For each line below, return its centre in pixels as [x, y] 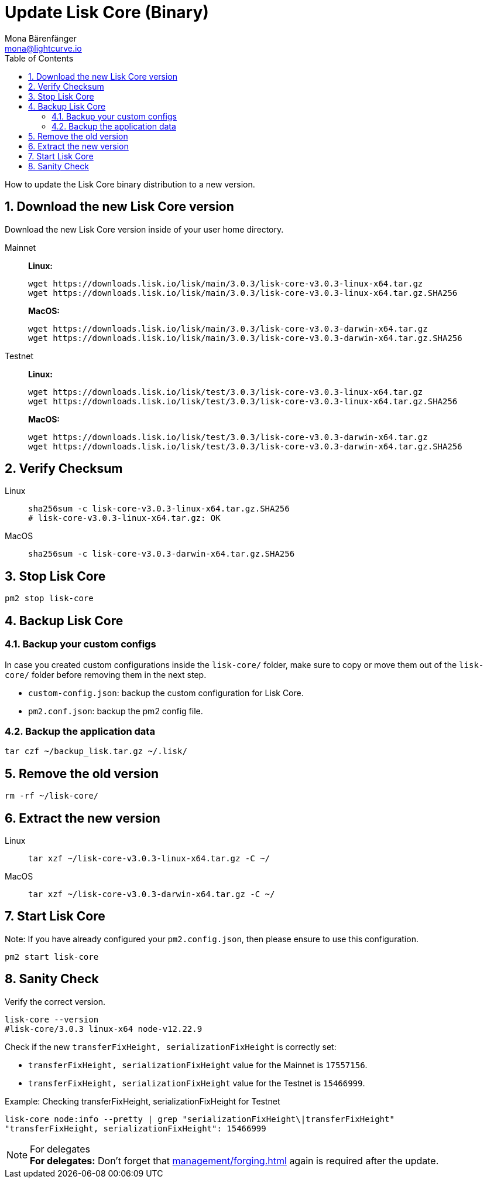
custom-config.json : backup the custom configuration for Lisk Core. [166, 693]
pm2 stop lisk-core [49, 599]
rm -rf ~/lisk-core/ [52, 796]
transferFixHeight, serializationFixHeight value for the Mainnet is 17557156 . [198, 1065]
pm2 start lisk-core [52, 957]
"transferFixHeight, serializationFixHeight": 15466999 [136, 1128]
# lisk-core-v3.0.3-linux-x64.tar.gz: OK [124, 518]
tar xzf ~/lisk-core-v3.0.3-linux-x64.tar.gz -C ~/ [149, 858]
